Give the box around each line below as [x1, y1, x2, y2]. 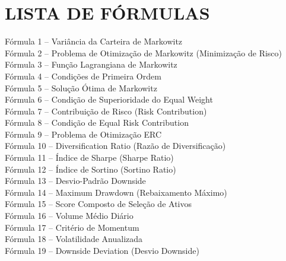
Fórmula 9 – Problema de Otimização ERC [5, 128, 162, 140]
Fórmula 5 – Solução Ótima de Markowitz [5, 81, 157, 94]
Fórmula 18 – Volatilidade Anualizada [5, 233, 143, 245]
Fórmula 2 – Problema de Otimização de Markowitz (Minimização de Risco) [5, 46, 282, 59]
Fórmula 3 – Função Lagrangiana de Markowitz [5, 58, 177, 71]
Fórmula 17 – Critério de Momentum [5, 221, 139, 233]
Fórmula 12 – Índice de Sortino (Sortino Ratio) [5, 163, 176, 175]
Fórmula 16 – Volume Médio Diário [5, 209, 134, 222]
